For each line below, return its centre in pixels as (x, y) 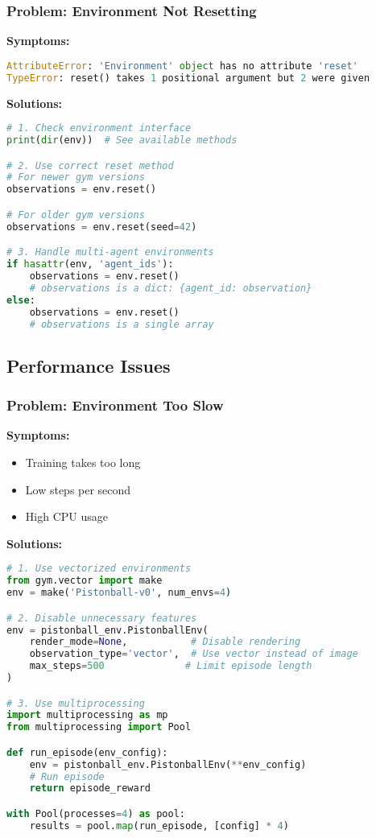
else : (21, 300)
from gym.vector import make (85, 581)
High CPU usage (66, 516)
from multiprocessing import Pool (99, 727)
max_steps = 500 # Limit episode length (171, 666)
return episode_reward (90, 788)
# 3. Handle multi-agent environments (110, 252)
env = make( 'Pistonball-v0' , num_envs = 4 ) (119, 593)
